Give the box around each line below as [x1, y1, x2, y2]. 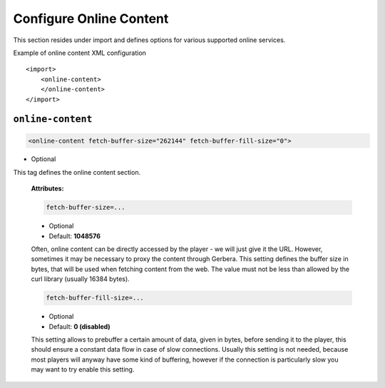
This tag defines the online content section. [13, 168, 141, 176]
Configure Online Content [13, 11, 169, 26]
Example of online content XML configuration [13, 48, 146, 57]
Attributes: [31, 184, 64, 193]
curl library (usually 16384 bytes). [31, 275, 130, 283]
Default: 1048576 [48, 232, 101, 240]
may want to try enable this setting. [31, 365, 135, 374]
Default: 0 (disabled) [48, 322, 111, 331]
